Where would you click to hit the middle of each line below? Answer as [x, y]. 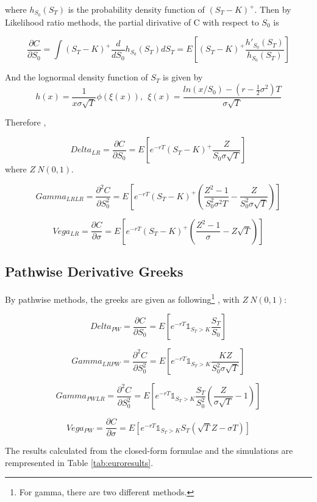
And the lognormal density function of [77, 77]
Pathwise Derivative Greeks [94, 271]
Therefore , [26, 122]
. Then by [273, 9]
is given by [183, 77]
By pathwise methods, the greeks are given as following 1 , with [122, 298]
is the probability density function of [136, 9]
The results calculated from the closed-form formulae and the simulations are [149, 451]
